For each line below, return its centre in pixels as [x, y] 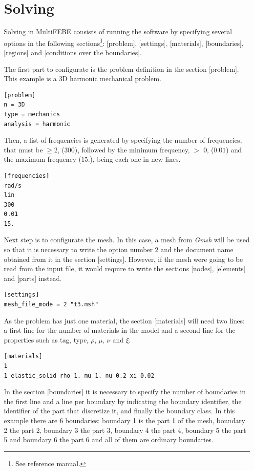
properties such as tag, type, [46, 339]
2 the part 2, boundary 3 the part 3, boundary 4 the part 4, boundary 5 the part [125, 430]
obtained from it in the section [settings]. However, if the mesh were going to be [124, 259]
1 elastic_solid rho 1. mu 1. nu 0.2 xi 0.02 [79, 375]
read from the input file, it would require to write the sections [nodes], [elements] [125, 268]
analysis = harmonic [37, 124]
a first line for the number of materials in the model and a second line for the [120, 330]
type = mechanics [32, 114]
